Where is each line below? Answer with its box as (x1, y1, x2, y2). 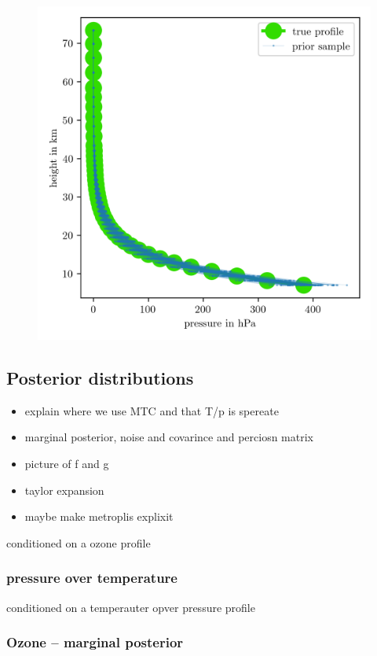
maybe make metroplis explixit (24, 508, 174, 525)
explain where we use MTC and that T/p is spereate (24, 402, 279, 418)
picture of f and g (24, 455, 109, 471)
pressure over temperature (6, 568, 178, 588)
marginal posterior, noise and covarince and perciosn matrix (24, 429, 314, 445)
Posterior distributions (6, 365, 194, 389)
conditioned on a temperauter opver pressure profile (6, 599, 255, 615)
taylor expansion (24, 481, 104, 498)
